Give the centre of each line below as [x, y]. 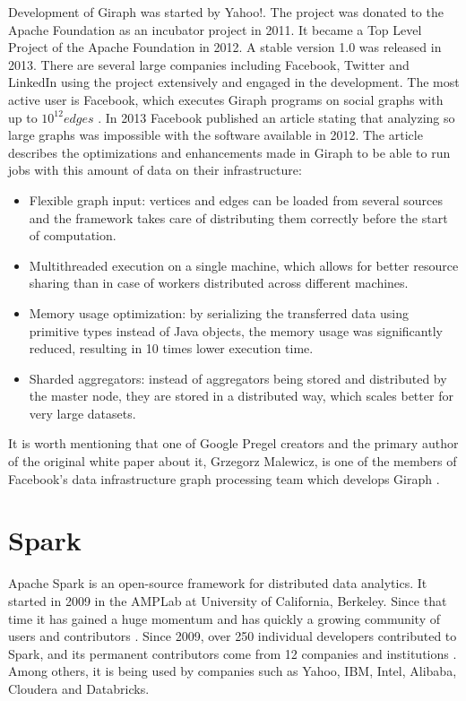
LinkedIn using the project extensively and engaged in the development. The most [234, 82]
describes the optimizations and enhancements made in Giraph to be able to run [229, 152]
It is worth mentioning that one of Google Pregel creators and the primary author [233, 443]
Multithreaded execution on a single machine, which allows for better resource [244, 265]
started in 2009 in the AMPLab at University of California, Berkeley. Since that [228, 600]
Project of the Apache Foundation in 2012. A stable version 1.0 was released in [225, 47]
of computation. [73, 235]
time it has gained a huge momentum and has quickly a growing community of [224, 618]
